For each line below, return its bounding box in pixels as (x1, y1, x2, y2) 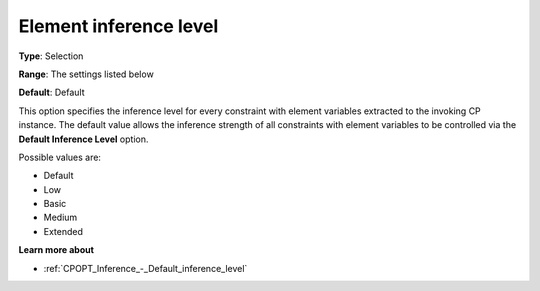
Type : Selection (18, 50, 84, 62)
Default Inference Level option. (18, 133, 149, 145)
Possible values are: (18, 151, 102, 163)
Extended (43, 225, 84, 237)
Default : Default (18, 86, 85, 99)
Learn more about (18, 244, 95, 256)
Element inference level (18, 15, 219, 37)
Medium (43, 211, 78, 224)
